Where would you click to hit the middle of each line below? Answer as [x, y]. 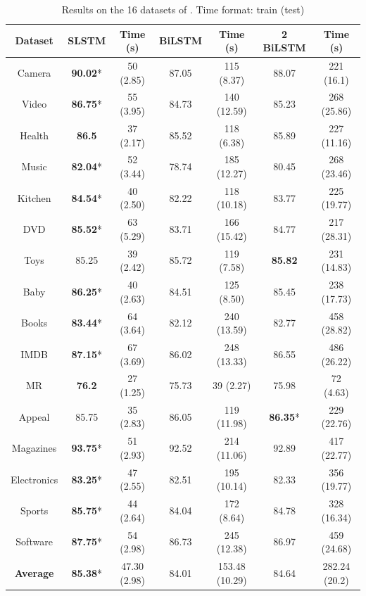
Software [34, 541]
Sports [34, 510]
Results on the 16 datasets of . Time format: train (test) [183, 9]
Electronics [34, 479]
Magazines [34, 448]
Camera [34, 72]
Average [34, 572]
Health [34, 135]
